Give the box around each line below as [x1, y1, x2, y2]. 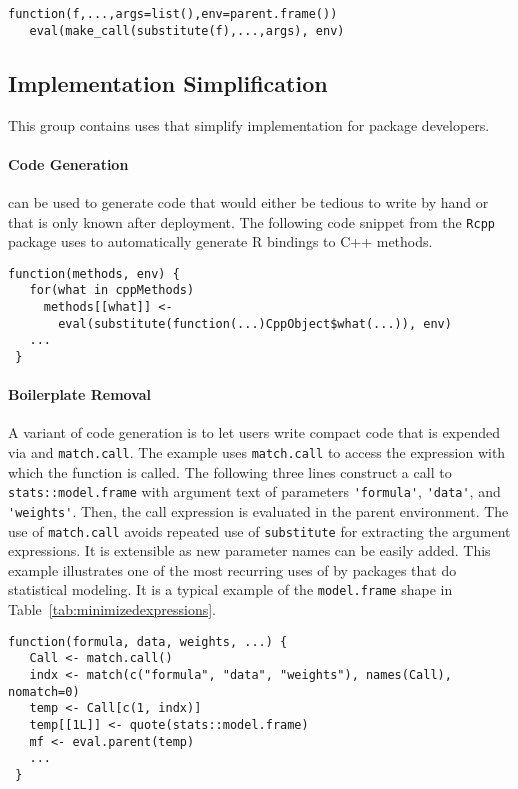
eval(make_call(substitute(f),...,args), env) [29, 23, 345, 38]
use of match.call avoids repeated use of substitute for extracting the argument [8, 520, 511, 541]
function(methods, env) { [8, 266, 180, 281]
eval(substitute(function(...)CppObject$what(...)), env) [58, 316, 452, 331]
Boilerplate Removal [8, 384, 152, 405]
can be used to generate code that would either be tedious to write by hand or [8, 191, 489, 212]
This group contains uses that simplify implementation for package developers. [8, 114, 490, 135]
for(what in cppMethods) [29, 283, 195, 298]
